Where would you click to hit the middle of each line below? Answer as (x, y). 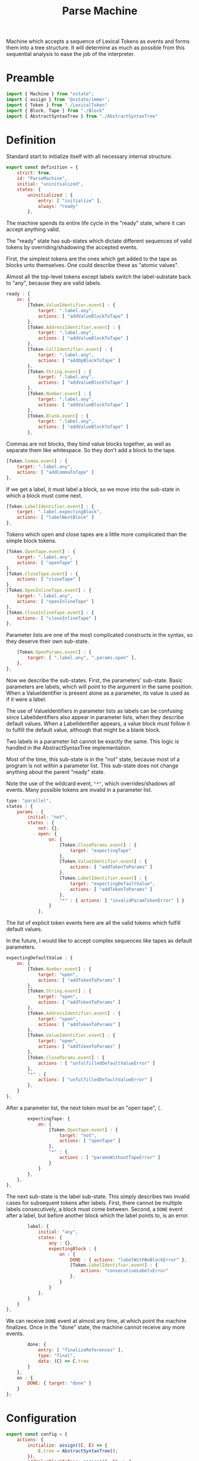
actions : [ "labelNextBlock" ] (56, 517)
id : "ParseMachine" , (42, 179)
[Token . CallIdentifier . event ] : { (70, 350)
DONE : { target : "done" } (60, 1384)
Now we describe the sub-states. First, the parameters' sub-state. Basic (94, 680)
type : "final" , (57, 1356)
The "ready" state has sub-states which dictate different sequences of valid (99, 241)
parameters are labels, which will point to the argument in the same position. (99, 686)
